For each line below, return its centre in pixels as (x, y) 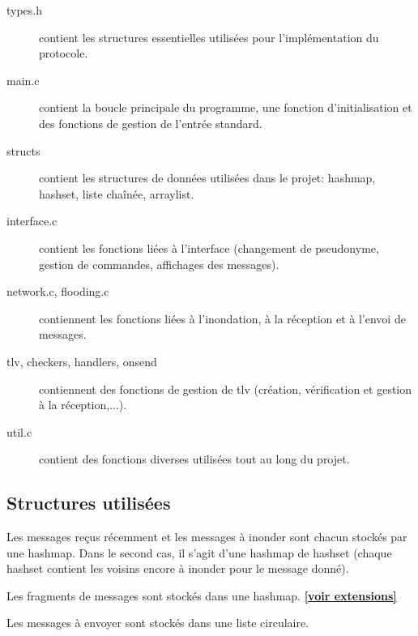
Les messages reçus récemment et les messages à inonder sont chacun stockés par (207, 537)
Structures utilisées (89, 503)
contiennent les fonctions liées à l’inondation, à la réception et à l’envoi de (222, 318)
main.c (23, 80)
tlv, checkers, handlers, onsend (82, 361)
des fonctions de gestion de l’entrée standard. (151, 123)
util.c (19, 431)
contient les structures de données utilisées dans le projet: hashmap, (207, 178)
